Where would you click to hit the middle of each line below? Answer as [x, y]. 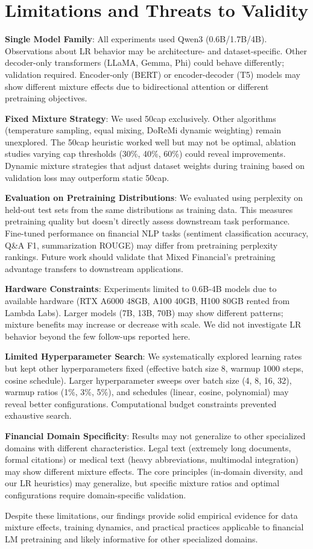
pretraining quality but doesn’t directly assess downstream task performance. [147, 221]
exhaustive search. [38, 415]
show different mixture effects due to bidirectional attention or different [137, 86]
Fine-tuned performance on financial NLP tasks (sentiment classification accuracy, [157, 233]
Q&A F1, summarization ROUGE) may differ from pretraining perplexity [141, 245]
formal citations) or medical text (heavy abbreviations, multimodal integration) [152, 459]
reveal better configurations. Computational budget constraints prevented [141, 403]
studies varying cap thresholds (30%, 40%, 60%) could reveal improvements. [145, 154]
